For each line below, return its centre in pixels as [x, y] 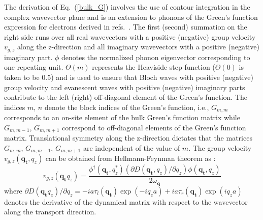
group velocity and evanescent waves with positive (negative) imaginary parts [125, 87]
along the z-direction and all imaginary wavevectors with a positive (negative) [138, 47]
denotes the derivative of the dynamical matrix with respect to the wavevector [126, 201]
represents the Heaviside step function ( [154, 67]
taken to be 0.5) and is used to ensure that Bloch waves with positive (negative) [129, 77]
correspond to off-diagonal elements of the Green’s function [154, 127]
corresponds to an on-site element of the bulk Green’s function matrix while [122, 117]
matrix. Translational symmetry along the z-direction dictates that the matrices [128, 138]
